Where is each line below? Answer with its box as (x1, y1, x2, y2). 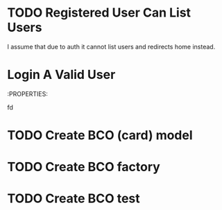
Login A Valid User (7, 67, 116, 82)
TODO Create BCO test (7, 191, 140, 207)
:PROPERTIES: (7, 89, 49, 98)
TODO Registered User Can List (7, 5, 191, 21)
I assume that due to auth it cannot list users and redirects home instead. (7, 42, 216, 51)
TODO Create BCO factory (7, 159, 161, 175)
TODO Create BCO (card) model (7, 128, 193, 143)
